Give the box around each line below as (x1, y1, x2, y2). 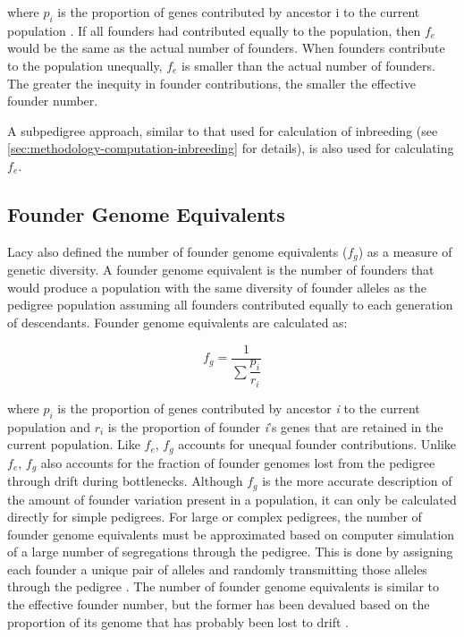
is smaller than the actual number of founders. (181, 55, 435, 74)
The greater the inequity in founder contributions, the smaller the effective (7, 73, 416, 92)
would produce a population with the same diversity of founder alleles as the (7, 277, 427, 296)
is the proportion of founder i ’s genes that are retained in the (107, 417, 443, 436)
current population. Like (7, 435, 140, 454)
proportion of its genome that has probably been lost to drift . (7, 612, 349, 631)
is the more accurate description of (262, 471, 452, 490)
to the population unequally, (7, 55, 163, 74)
